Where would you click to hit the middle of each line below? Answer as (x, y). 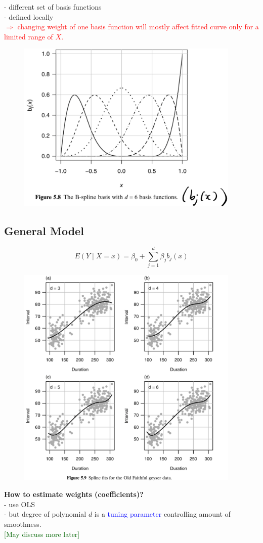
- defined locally (29, 16)
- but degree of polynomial (45, 514)
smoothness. (23, 524)
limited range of (29, 36)
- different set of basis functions (53, 7)
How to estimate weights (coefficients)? (74, 494)
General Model (44, 230)
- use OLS (19, 504)
